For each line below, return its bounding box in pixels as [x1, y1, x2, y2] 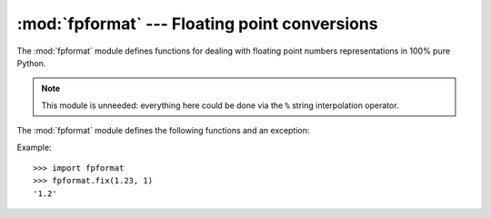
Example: [16, 142, 52, 153]
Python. [16, 57, 46, 68]
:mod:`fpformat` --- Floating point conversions [16, 14, 378, 34]
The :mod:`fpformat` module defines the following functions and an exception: [16, 125, 310, 136]
